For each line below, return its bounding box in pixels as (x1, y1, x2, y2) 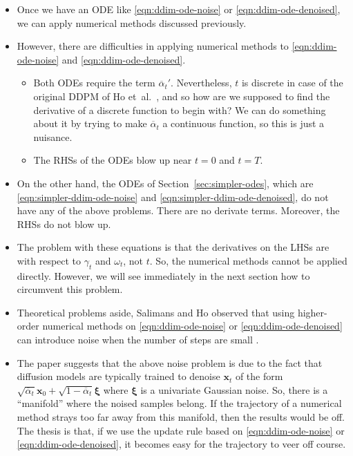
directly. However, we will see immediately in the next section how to (17, 268, 310, 283)
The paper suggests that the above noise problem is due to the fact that (17, 355, 323, 370)
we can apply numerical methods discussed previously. (17, 15, 247, 30)
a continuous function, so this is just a (162, 116, 325, 131)
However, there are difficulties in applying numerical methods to (17, 39, 289, 53)
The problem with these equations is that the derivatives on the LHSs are (17, 240, 330, 254)
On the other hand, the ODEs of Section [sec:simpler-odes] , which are (17, 175, 314, 190)
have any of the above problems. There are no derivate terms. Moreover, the (17, 203, 340, 218)
